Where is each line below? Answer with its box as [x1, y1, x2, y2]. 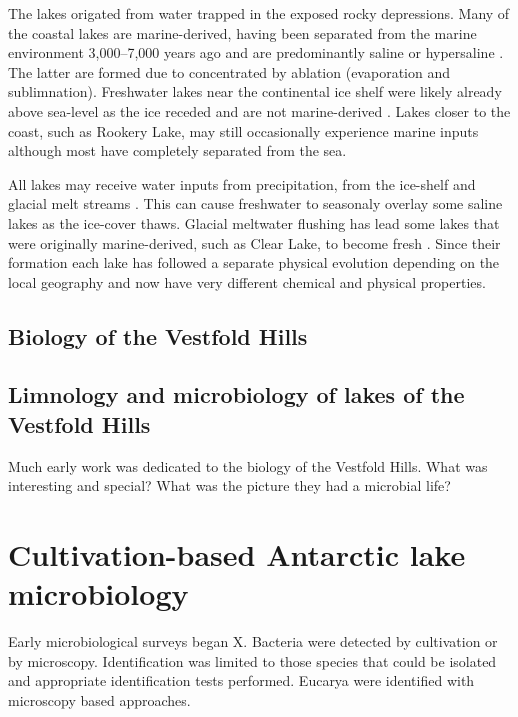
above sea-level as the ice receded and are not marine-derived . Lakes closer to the [8, 100, 511, 121]
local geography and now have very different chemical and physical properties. [8, 271, 486, 292]
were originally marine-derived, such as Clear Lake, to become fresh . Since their [8, 232, 501, 253]
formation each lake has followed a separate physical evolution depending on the [8, 252, 500, 273]
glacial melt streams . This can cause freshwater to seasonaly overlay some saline [8, 193, 503, 214]
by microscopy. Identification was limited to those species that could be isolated [8, 650, 497, 671]
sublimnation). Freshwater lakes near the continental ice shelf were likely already [8, 81, 502, 102]
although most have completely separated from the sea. [8, 140, 347, 161]
